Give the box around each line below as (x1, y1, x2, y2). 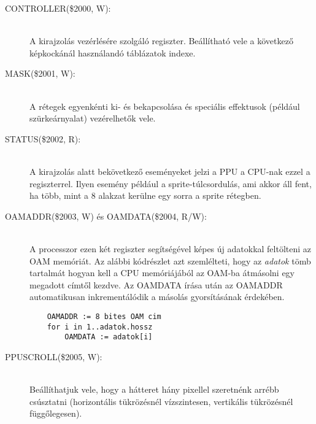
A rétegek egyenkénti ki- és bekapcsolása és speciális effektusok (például (29, 99, 300, 112)
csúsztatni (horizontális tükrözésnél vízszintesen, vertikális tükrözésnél (29, 395, 293, 407)
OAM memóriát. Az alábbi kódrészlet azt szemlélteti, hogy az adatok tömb (29, 254, 311, 267)
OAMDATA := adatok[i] (64, 333, 153, 342)
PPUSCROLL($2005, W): (5, 350, 102, 363)
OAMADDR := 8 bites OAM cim (47, 312, 161, 321)
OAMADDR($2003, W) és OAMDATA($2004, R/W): (5, 209, 207, 222)
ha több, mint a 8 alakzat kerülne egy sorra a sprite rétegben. (29, 189, 261, 202)
